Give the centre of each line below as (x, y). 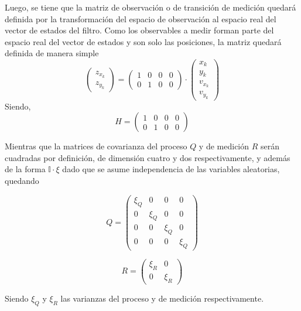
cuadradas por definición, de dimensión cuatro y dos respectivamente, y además (148, 157)
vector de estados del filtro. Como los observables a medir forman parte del (139, 30)
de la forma (25, 169)
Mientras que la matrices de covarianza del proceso (96, 146)
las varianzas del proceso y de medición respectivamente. (162, 298)
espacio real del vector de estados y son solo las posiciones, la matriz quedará (143, 41)
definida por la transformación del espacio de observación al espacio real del (141, 18)
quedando (22, 181)
